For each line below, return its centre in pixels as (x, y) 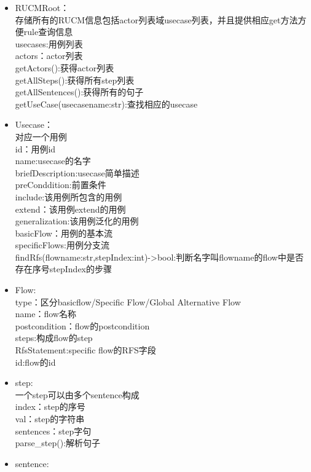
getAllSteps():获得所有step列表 (75, 80)
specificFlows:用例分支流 (62, 245)
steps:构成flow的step (54, 338)
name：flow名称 (45, 314)
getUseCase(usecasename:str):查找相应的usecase (106, 104)
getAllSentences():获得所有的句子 (79, 92)
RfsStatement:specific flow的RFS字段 (85, 350)
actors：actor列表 (49, 56)
